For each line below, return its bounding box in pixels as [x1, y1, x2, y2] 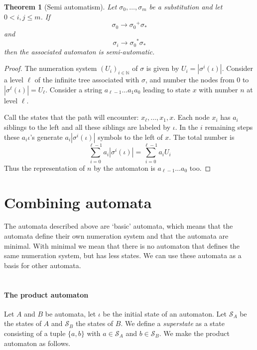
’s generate [30, 131, 63, 142]
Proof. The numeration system [4, 63, 97, 73]
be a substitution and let [149, 1, 223, 11]
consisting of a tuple [4, 328, 66, 338]
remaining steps [205, 122, 253, 132]
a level [4, 74, 23, 85]
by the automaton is [94, 162, 155, 173]
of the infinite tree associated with [34, 74, 139, 85]
